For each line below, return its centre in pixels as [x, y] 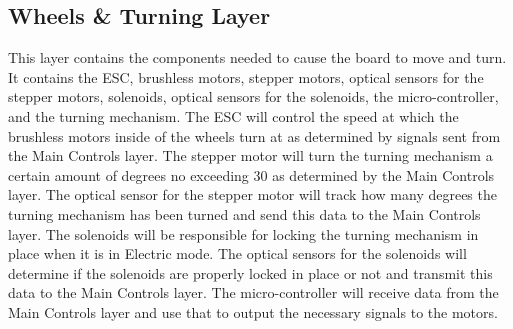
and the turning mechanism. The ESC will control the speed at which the [233, 115]
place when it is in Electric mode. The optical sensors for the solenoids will [237, 253]
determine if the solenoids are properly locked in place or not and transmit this [250, 272]
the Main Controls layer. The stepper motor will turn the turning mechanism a [250, 155]
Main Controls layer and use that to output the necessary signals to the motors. [253, 311]
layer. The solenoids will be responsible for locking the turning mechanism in [243, 233]
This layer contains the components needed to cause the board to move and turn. [257, 57]
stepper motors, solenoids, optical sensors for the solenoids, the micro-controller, [253, 96]
